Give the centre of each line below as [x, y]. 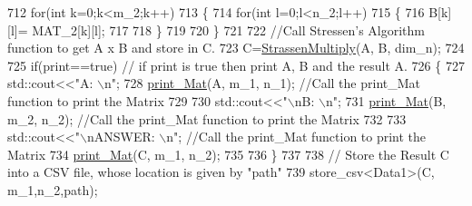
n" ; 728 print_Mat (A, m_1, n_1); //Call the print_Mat [263, 83]
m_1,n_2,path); [53, 189]
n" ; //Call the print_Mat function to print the [296, 137]
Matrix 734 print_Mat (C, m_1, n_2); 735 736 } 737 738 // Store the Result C [228, 154]
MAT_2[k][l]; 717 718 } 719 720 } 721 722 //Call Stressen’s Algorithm [228, 29]
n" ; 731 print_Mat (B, [386, 100]
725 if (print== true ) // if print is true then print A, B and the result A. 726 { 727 [236, 65]
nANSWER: [121, 137]
